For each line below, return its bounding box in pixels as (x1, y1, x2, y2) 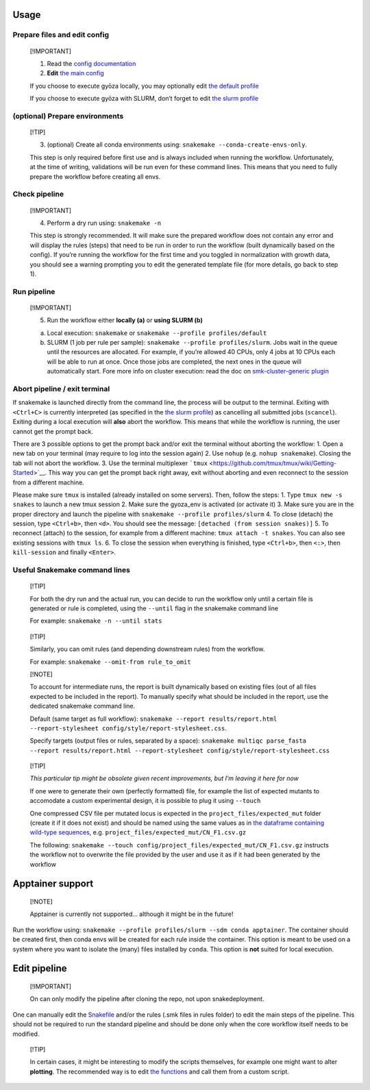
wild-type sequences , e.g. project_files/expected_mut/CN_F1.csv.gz (29, 828, 247, 837)
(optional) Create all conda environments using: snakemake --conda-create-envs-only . (47, 140, 308, 149)
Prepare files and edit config (12, 30, 110, 40)
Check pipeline (12, 189, 64, 199)
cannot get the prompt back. (12, 427, 94, 435)
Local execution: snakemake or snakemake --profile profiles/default (47, 329, 267, 337)
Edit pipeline (12, 963, 67, 974)
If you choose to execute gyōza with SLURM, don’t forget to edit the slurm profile (29, 95, 259, 103)
